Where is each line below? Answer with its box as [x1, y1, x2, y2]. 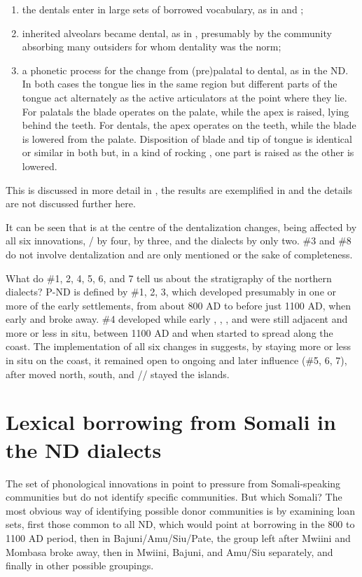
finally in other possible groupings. [6, 558, 154, 573]
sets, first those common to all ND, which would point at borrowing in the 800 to [6, 517, 355, 531]
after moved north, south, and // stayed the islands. [6, 366, 230, 381]
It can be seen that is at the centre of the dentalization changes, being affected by [6, 219, 357, 234]
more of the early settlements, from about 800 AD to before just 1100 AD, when [6, 298, 351, 312]
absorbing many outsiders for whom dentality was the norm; [22, 39, 281, 54]
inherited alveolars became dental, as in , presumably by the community [22, 25, 332, 40]
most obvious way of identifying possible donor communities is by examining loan [6, 503, 356, 517]
